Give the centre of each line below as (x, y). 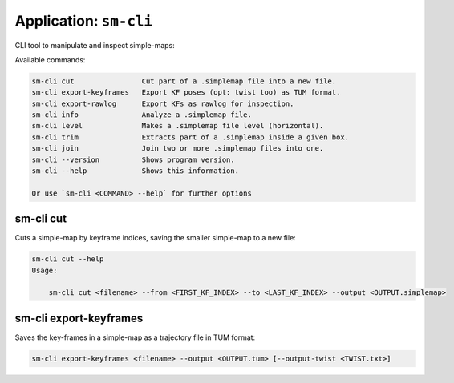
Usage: (45, 270)
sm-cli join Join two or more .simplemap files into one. (178, 149)
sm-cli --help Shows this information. (136, 171)
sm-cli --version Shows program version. (134, 159)
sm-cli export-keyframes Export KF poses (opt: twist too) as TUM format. (186, 93)
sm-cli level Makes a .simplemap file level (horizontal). (178, 126)
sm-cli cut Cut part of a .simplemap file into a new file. (184, 81)
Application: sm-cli (83, 21)
